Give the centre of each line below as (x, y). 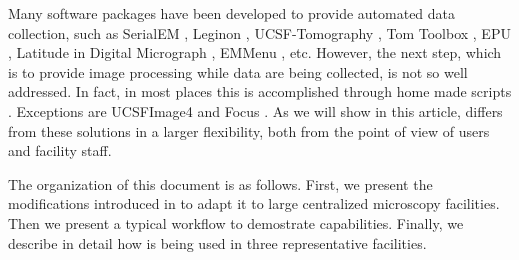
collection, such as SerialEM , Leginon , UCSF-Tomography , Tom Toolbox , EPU (259, 32)
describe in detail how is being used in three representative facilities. (217, 242)
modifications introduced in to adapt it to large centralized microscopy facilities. (254, 203)
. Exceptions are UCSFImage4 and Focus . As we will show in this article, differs (255, 110)
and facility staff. (60, 150)
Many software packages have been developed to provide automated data (232, 13)
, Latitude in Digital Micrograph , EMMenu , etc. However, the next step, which (255, 52)
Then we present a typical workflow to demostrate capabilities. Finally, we (236, 222)
